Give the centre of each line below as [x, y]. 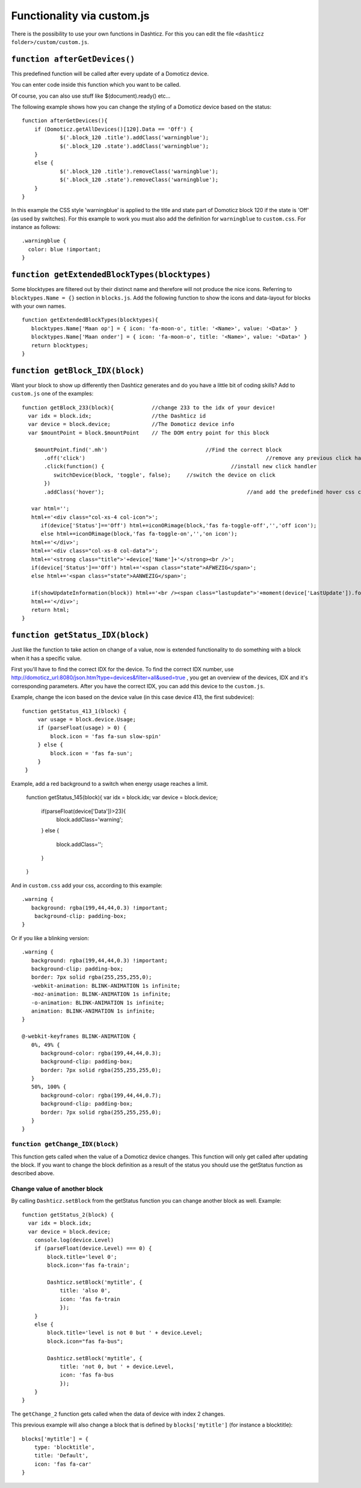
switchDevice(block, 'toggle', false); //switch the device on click [165, 475]
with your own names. [39, 306]
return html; [50, 610]
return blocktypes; [60, 345]
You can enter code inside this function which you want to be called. [96, 85]
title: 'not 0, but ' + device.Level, [117, 1366]
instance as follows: [36, 227]
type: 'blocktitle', [64, 1447]
